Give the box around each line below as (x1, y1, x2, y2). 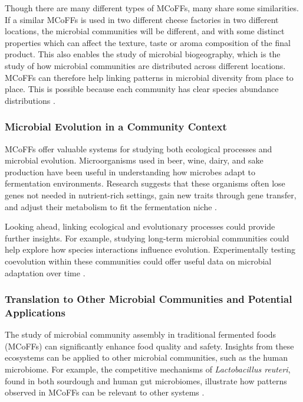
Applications (5, 305, 65, 319)
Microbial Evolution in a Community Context (5, 119, 227, 134)
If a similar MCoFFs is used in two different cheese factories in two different (5, 13, 279, 25)
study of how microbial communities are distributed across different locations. (5, 59, 286, 71)
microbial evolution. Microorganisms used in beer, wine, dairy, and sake (5, 154, 264, 166)
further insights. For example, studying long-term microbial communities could (5, 231, 289, 244)
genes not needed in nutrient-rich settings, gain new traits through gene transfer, (5, 188, 297, 201)
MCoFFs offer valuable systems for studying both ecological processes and (5, 142, 272, 155)
